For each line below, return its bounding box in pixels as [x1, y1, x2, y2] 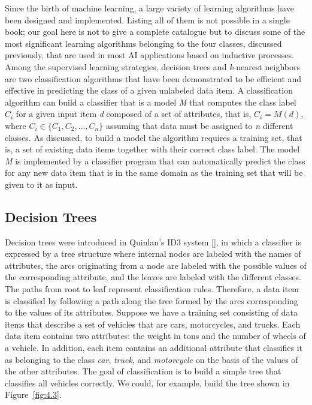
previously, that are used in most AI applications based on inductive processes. [5, 49, 294, 61]
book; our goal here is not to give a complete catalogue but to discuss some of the [5, 25, 305, 38]
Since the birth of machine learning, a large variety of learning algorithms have [5, 2, 294, 14]
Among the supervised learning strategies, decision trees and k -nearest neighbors [5, 60, 301, 73]
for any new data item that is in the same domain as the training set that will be [5, 166, 303, 179]
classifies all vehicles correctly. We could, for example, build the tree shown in [5, 376, 290, 389]
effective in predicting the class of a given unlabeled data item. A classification [5, 84, 293, 97]
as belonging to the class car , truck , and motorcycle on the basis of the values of [5, 353, 298, 365]
